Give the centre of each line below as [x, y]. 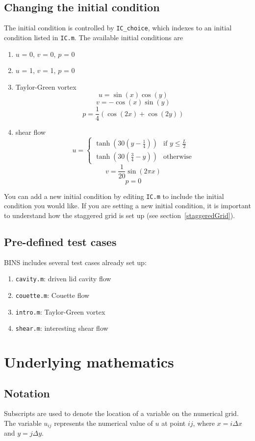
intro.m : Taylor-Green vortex [60, 311]
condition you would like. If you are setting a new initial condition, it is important [127, 206]
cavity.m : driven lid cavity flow [63, 279]
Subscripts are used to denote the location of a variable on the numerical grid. [121, 413]
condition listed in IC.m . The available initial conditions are [93, 37]
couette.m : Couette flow [52, 295]
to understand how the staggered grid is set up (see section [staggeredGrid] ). [119, 215]
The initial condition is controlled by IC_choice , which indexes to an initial [118, 28]
